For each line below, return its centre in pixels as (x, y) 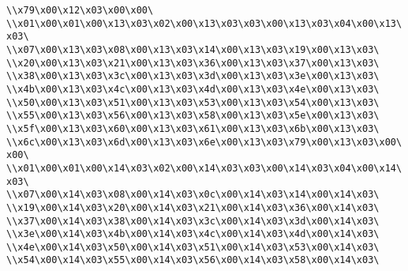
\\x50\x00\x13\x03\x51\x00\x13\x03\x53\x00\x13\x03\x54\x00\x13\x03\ (193, 102)
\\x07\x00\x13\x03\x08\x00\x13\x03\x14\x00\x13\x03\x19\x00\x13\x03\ (193, 49)
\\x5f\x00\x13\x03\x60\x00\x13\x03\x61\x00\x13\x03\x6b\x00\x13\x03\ (193, 128)
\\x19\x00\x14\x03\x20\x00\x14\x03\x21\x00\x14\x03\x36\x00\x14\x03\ (193, 207)
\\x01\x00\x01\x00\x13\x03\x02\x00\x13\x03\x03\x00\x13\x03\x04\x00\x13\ (204, 23)
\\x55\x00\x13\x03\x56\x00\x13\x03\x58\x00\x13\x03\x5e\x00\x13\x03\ (193, 116)
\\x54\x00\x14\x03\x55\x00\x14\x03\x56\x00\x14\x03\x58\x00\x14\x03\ (193, 260)
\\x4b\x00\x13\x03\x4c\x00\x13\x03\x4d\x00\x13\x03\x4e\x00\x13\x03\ (193, 89)
